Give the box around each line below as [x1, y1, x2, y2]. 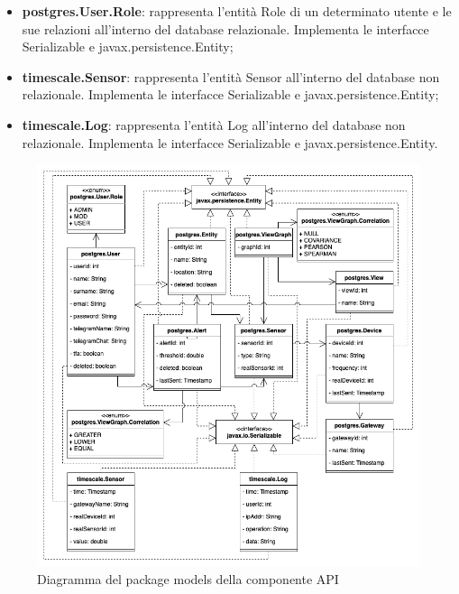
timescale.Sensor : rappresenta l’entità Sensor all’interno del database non [22, 67, 440, 86]
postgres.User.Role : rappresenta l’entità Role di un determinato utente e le [22, 2, 452, 20]
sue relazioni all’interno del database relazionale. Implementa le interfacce [22, 19, 429, 38]
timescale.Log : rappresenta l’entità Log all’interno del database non [22, 115, 406, 134]
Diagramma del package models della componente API [37, 570, 339, 588]
